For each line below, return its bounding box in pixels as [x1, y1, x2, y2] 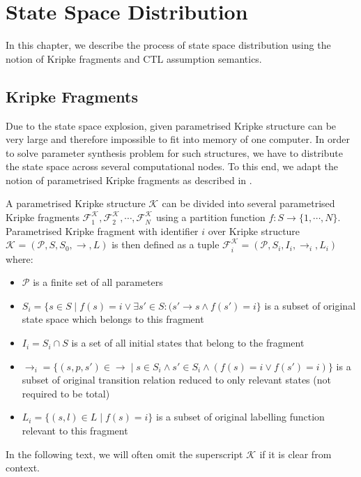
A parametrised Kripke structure [6, 196, 146, 211]
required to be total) [22, 386, 110, 400]
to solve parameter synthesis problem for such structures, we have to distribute [6, 145, 343, 160]
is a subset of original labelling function [156, 409, 325, 424]
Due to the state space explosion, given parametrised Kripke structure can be [6, 118, 337, 132]
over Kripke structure [208, 223, 300, 238]
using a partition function [155, 210, 266, 225]
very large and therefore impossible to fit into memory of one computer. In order [6, 132, 350, 146]
